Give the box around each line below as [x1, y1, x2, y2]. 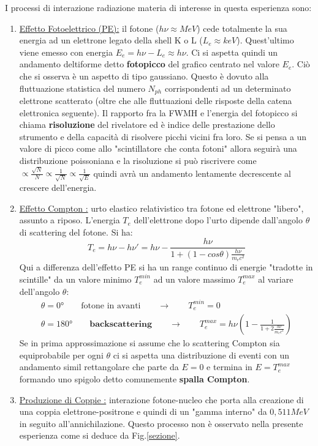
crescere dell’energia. [19, 180, 97, 193]
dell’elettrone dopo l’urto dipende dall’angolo [134, 214, 303, 226]
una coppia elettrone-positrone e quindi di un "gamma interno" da [19, 405, 267, 418]
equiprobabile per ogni [19, 348, 104, 361]
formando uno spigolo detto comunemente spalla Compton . [19, 372, 250, 385]
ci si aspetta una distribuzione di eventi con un [113, 348, 289, 361]
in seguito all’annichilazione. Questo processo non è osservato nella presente [19, 417, 303, 429]
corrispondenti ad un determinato [164, 81, 291, 94]
